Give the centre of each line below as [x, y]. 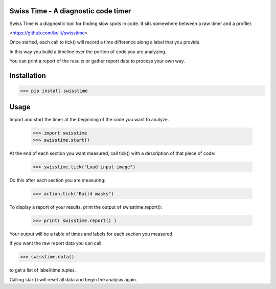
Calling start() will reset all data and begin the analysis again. [73, 279]
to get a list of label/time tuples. [43, 270]
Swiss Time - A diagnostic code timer [70, 11]
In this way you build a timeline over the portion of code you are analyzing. [88, 52]
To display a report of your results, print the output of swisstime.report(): [86, 207]
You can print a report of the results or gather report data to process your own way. [97, 61]
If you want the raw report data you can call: [56, 243]
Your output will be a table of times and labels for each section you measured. [91, 234]
